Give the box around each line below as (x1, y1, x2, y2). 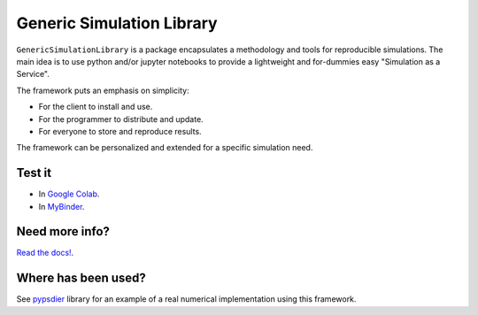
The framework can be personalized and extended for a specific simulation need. (16, 142, 313, 153)
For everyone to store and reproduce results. (38, 126, 203, 136)
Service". (16, 69, 50, 80)
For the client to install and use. (38, 102, 153, 112)
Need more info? (16, 224, 111, 239)
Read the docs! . (16, 248, 74, 258)
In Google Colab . (38, 188, 100, 199)
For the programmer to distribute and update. (38, 113, 204, 124)
